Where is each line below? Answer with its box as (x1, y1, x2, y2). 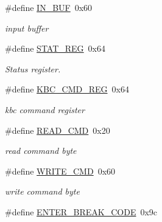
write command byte (5, 185, 80, 198)
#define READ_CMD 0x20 (5, 123, 110, 136)
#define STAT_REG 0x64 (5, 42, 106, 55)
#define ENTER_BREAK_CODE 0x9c (5, 205, 158, 218)
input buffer (5, 21, 49, 34)
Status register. (5, 62, 61, 75)
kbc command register (5, 103, 85, 116)
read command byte (5, 144, 77, 157)
